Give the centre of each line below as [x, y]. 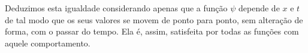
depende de [259, 8]
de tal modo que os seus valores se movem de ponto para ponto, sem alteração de [154, 19]
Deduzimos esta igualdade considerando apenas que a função [116, 8]
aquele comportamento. [48, 43]
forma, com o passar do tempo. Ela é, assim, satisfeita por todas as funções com [152, 31]
